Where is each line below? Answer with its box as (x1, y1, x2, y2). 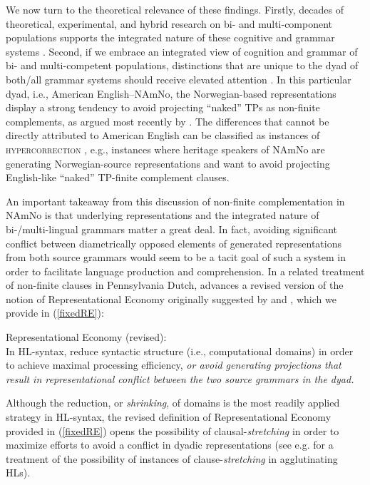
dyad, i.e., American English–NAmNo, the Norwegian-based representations (6, 86, 336, 101)
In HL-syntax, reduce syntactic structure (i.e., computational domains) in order (6, 343, 354, 358)
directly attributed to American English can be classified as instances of (6, 128, 320, 143)
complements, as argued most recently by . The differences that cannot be (6, 113, 329, 128)
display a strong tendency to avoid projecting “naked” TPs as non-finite (6, 100, 320, 115)
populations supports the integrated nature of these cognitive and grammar (6, 30, 335, 45)
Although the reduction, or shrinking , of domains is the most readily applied (6, 395, 340, 410)
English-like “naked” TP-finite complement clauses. (6, 170, 230, 185)
